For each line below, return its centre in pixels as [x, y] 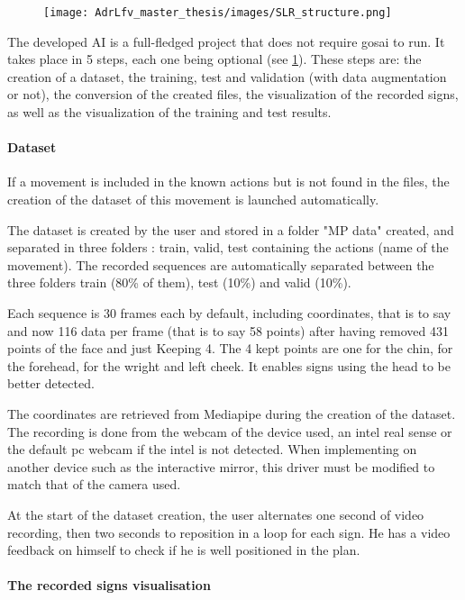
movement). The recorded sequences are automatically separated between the [221, 264]
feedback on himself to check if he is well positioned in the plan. [184, 550]
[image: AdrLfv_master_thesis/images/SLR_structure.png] [218, 13]
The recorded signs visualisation [109, 585]
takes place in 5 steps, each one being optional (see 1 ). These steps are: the [214, 59]
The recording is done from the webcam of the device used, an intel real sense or [230, 431]
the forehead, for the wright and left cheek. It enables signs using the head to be [229, 365]
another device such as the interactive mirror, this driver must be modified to [221, 466]
